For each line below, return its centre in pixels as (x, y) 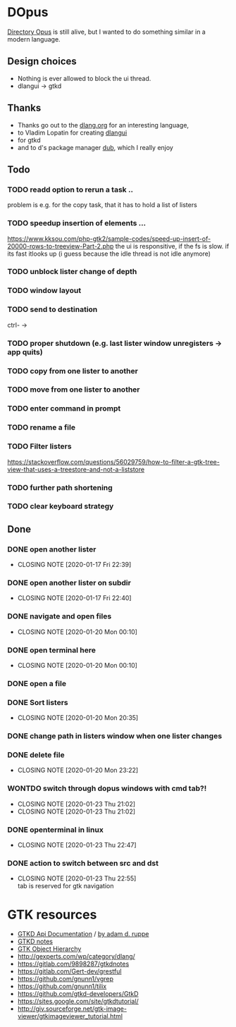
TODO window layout (44, 291)
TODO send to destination (52, 309)
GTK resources (52, 915)
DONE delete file (36, 755)
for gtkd (29, 140)
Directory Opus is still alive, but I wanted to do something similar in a (106, 32)
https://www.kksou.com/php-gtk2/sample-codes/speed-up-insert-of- (109, 238)
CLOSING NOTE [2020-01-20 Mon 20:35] (78, 718)
